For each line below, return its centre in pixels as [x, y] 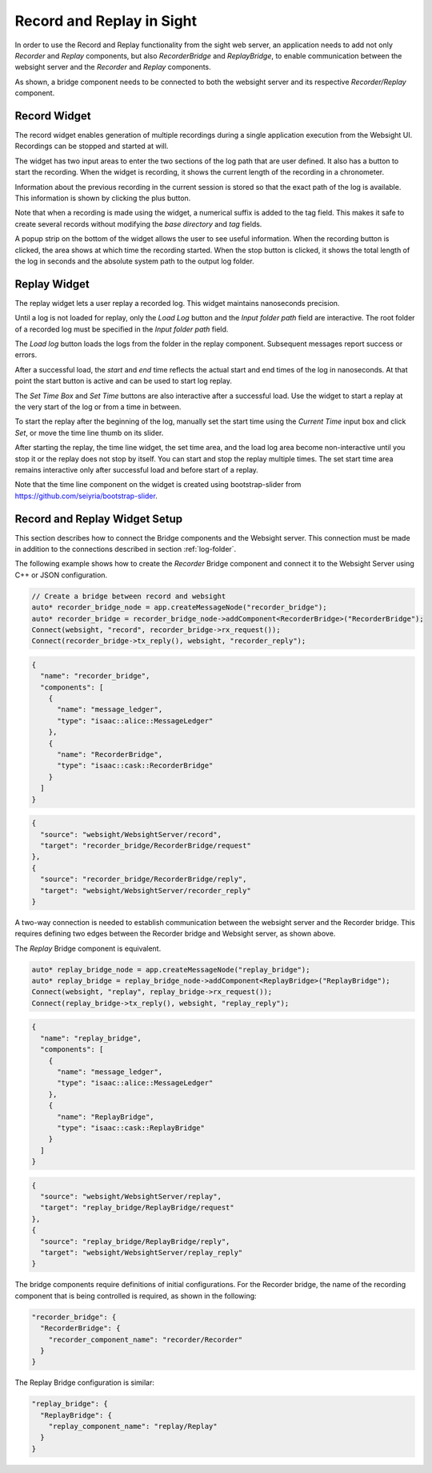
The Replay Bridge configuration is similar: [85, 1382]
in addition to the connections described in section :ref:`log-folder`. [126, 549]
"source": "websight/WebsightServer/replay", [131, 1197]
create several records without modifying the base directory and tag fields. [138, 223]
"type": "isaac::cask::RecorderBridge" [135, 766]
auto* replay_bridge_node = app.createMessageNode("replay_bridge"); [171, 970]
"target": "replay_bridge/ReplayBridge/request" [138, 1208]
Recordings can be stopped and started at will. [92, 146]
